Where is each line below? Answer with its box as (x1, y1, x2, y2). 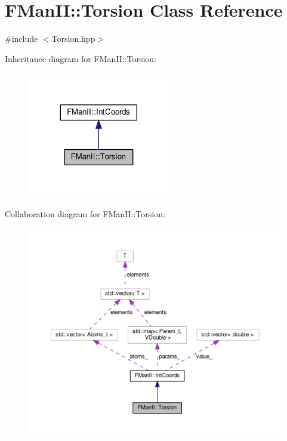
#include (5, 32, 38, 45)
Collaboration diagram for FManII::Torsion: (5, 207, 165, 220)
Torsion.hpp (51, 32, 95, 45)
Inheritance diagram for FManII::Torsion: (5, 52, 157, 64)
